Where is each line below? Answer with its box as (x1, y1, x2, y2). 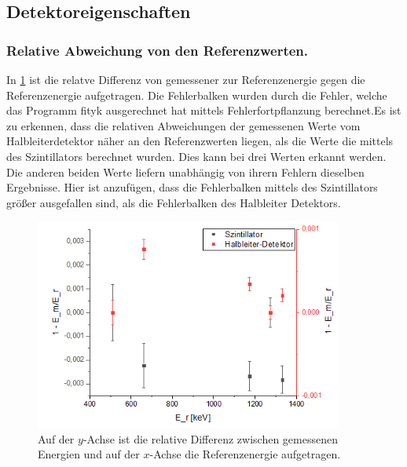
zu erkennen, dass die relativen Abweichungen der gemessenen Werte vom (6, 117, 361, 133)
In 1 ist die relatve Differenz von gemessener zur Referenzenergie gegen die (6, 71, 365, 87)
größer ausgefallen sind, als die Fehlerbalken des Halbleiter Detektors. (6, 194, 341, 210)
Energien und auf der (38, 446, 140, 462)
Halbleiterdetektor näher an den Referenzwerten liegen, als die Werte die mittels (6, 133, 394, 149)
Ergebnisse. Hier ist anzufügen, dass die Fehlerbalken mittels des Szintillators (6, 179, 378, 195)
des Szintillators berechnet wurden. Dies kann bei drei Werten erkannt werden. (6, 148, 387, 164)
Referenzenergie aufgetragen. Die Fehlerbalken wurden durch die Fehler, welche (6, 86, 387, 103)
